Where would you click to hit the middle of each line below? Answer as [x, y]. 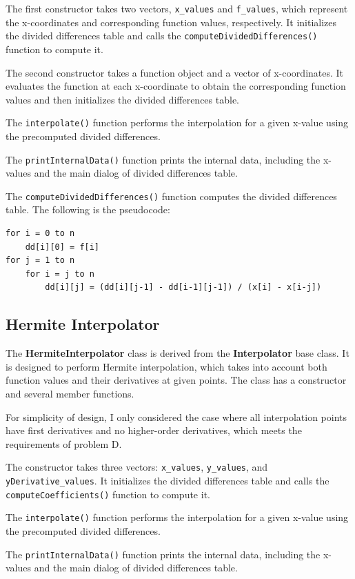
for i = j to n [60, 274]
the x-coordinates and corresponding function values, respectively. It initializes [171, 22]
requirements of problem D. [64, 443]
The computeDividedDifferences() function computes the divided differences [171, 196]
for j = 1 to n [40, 261]
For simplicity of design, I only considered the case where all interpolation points [176, 416]
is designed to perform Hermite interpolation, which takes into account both [166, 366]
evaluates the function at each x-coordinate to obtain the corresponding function [176, 86]
